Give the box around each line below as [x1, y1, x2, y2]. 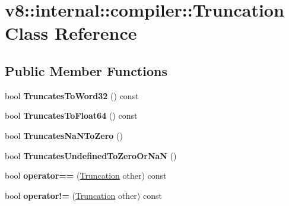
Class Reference [5, 21, 137, 45]
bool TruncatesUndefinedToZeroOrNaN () [5, 149, 177, 161]
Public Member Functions [5, 61, 167, 80]
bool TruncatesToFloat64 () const [5, 109, 138, 122]
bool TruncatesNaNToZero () [5, 129, 123, 141]
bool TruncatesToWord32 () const [5, 89, 139, 102]
